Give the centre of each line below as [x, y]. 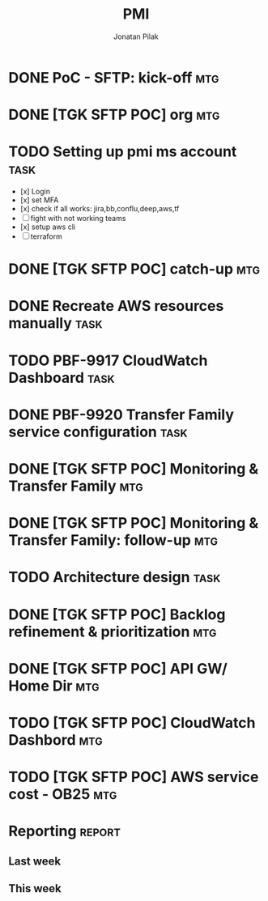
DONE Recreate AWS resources [116, 306]
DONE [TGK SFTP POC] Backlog [117, 614]
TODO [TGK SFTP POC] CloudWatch [132, 722]
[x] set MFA [39, 200]
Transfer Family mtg [76, 486]
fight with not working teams [78, 219]
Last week [35, 861]
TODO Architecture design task [115, 578]
